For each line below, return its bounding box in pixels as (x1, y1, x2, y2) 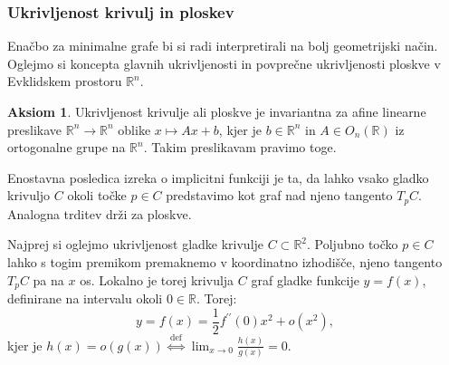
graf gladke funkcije (251, 270, 359, 289)
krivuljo (7, 186, 51, 205)
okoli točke (67, 186, 127, 205)
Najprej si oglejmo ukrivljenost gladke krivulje (7, 235, 264, 254)
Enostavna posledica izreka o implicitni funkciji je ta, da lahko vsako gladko (7, 168, 429, 187)
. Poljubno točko (307, 235, 398, 254)
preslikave (7, 120, 62, 139)
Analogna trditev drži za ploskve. (7, 204, 192, 223)
